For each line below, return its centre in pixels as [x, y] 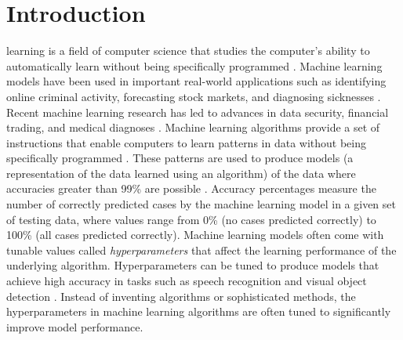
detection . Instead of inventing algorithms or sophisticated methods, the [181, 296]
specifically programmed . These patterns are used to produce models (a [180, 158]
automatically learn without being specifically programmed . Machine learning [194, 65]
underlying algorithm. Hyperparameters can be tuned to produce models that [193, 265]
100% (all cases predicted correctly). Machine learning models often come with [195, 235]
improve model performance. [75, 326]
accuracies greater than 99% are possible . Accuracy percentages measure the [191, 188]
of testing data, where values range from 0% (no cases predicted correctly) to [191, 219]
